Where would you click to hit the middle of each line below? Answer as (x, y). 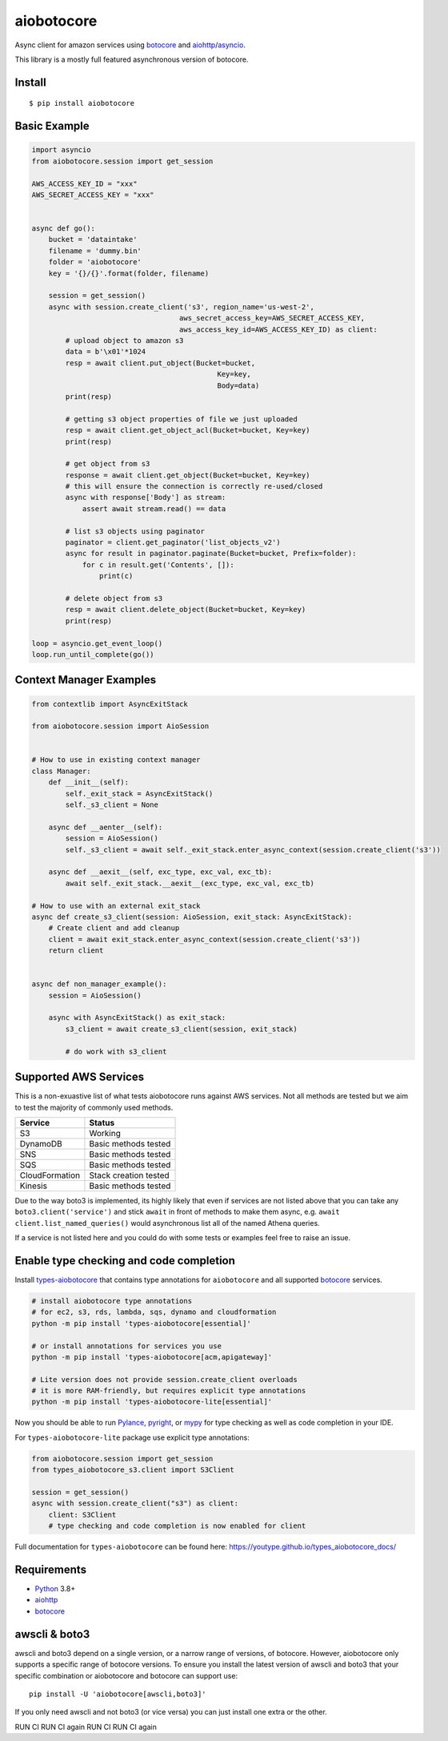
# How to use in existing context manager (116, 760)
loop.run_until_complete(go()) (93, 654)
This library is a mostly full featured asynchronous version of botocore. (132, 59)
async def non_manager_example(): (99, 984)
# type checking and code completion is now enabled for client (177, 1526)
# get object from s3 (108, 464)
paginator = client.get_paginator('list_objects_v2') (173, 542)
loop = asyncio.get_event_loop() (97, 643)
